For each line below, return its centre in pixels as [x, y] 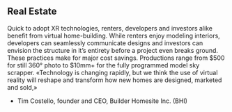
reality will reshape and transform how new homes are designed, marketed [115, 80]
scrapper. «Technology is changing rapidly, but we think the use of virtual [113, 72]
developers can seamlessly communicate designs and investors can [105, 43]
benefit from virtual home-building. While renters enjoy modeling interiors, [114, 35]
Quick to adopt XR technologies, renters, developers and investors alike [110, 28]
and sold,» [22, 87]
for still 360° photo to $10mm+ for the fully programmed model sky [103, 65]
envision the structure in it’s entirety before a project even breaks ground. [113, 50]
